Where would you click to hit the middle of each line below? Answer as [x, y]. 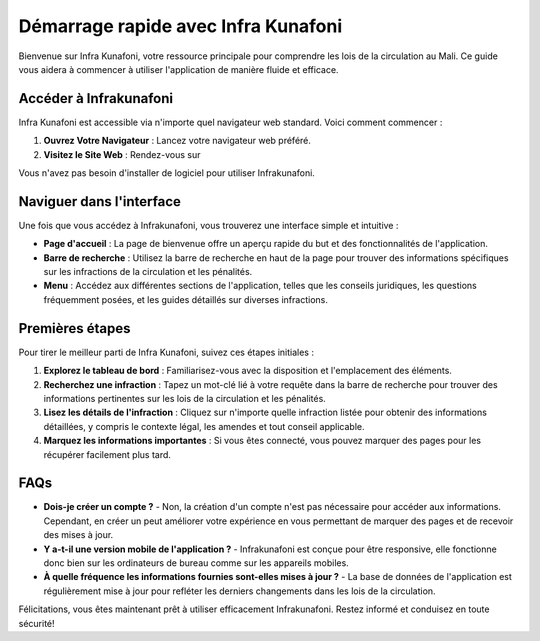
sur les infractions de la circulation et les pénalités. [148, 272]
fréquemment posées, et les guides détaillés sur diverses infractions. [186, 299]
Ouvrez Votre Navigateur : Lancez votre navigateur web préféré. [177, 141]
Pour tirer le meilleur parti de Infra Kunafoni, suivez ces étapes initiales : [166, 352]
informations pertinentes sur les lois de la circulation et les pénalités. [185, 398]
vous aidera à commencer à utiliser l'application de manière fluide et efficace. [178, 69]
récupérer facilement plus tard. [107, 454]
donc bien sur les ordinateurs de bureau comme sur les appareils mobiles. [196, 562]
